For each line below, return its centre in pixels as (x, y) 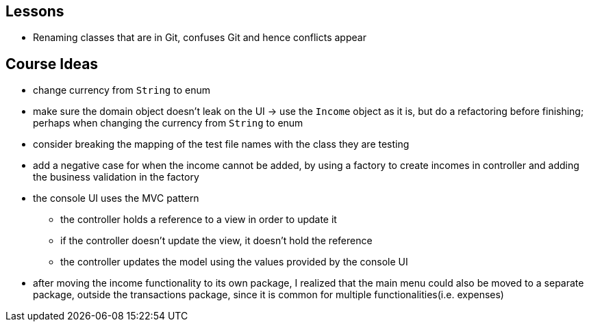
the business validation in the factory (116, 177)
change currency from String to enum (122, 90)
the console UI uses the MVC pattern (116, 198)
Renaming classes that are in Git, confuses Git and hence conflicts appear (200, 38)
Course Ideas (52, 64)
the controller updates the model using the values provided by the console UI (234, 262)
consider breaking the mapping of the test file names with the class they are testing (221, 144)
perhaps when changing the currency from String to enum (168, 123)
